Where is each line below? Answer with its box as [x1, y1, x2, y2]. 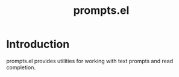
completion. [6, 64, 36, 71]
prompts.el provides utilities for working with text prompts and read [6, 57, 174, 64]
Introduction [6, 37, 70, 51]
